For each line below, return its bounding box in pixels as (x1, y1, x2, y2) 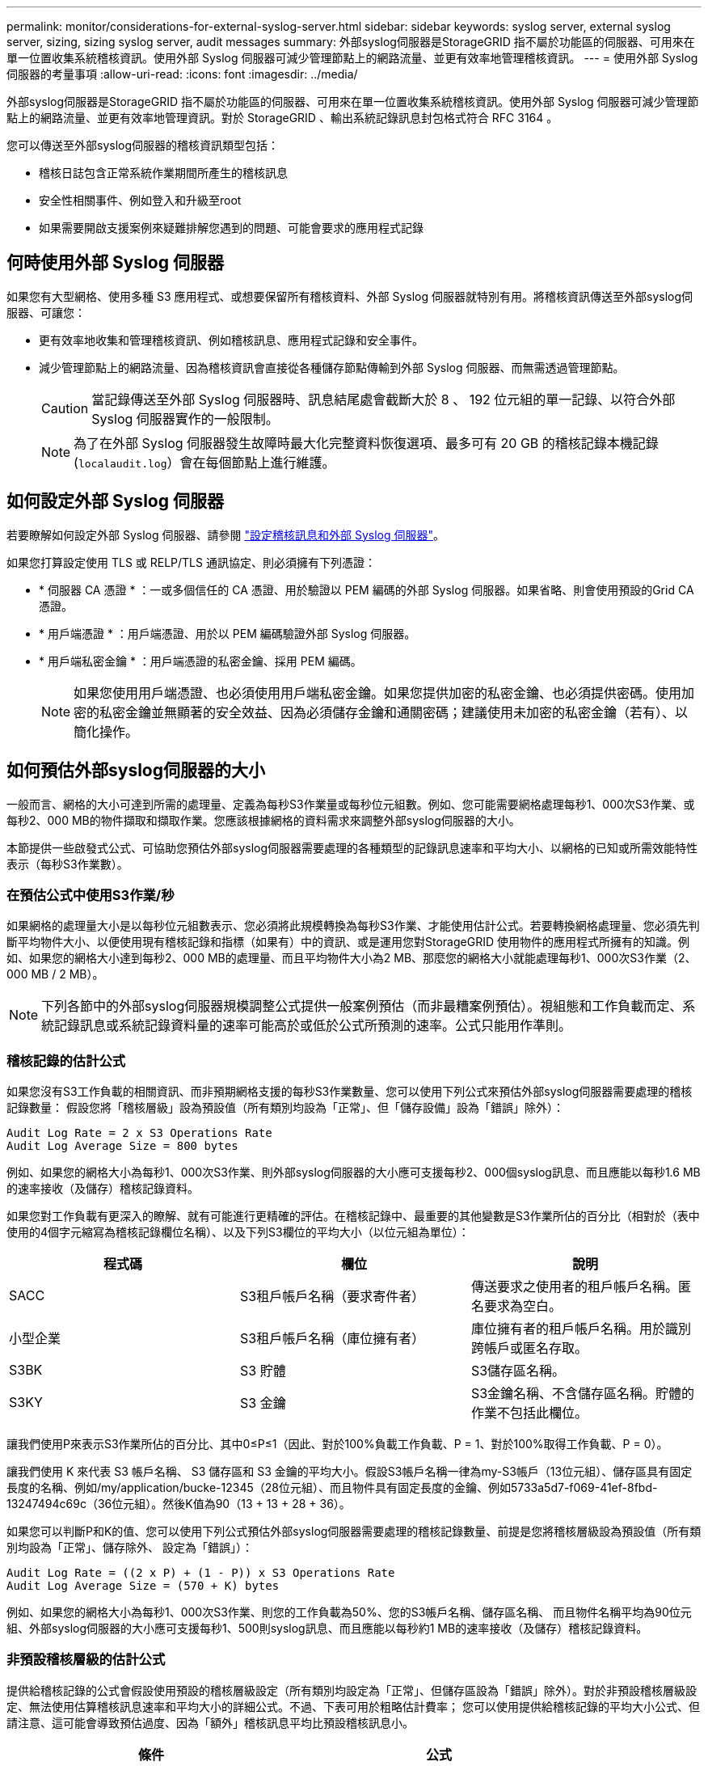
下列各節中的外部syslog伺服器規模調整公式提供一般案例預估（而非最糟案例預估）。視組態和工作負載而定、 (41, 998, 683, 1015)
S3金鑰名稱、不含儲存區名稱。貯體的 (470, 1385, 695, 1402)
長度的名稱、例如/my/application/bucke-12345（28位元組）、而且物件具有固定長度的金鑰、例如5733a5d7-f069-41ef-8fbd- (6, 1481, 658, 1495)
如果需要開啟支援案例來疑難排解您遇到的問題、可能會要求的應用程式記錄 (39, 221, 424, 234)
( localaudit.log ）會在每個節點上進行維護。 (74, 454, 335, 471)
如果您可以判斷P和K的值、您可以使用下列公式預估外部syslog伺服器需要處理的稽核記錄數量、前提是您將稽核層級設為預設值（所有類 (6, 1524, 702, 1539)
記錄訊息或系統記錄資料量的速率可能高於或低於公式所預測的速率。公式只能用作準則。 (54, 1017, 572, 1034)
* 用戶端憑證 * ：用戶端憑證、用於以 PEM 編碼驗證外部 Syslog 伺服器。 (39, 626, 416, 640)
